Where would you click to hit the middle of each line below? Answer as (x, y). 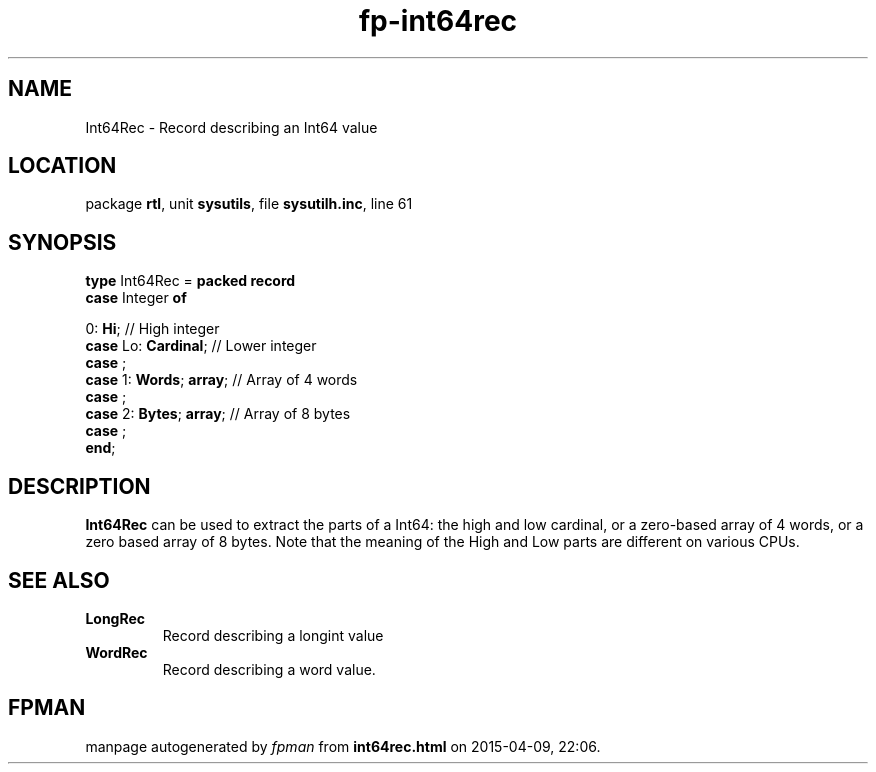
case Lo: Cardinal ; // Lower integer (201, 346)
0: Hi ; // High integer (152, 329)
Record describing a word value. (269, 669)
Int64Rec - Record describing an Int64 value (231, 127)
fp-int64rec (438, 21)
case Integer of (136, 298)
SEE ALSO (59, 580)
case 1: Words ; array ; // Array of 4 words (221, 380)
